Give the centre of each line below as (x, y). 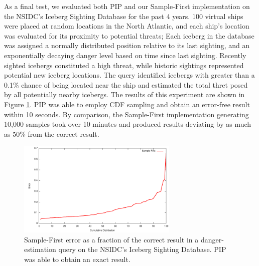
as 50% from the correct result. (52, 134)
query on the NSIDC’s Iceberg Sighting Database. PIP (142, 249)
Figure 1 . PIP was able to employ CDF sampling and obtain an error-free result (127, 104)
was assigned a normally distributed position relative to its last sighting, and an (127, 45)
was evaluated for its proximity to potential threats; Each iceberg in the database (129, 35)
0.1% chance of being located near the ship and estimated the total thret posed (126, 84)
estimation (40, 249)
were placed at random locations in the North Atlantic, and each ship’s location (127, 26)
